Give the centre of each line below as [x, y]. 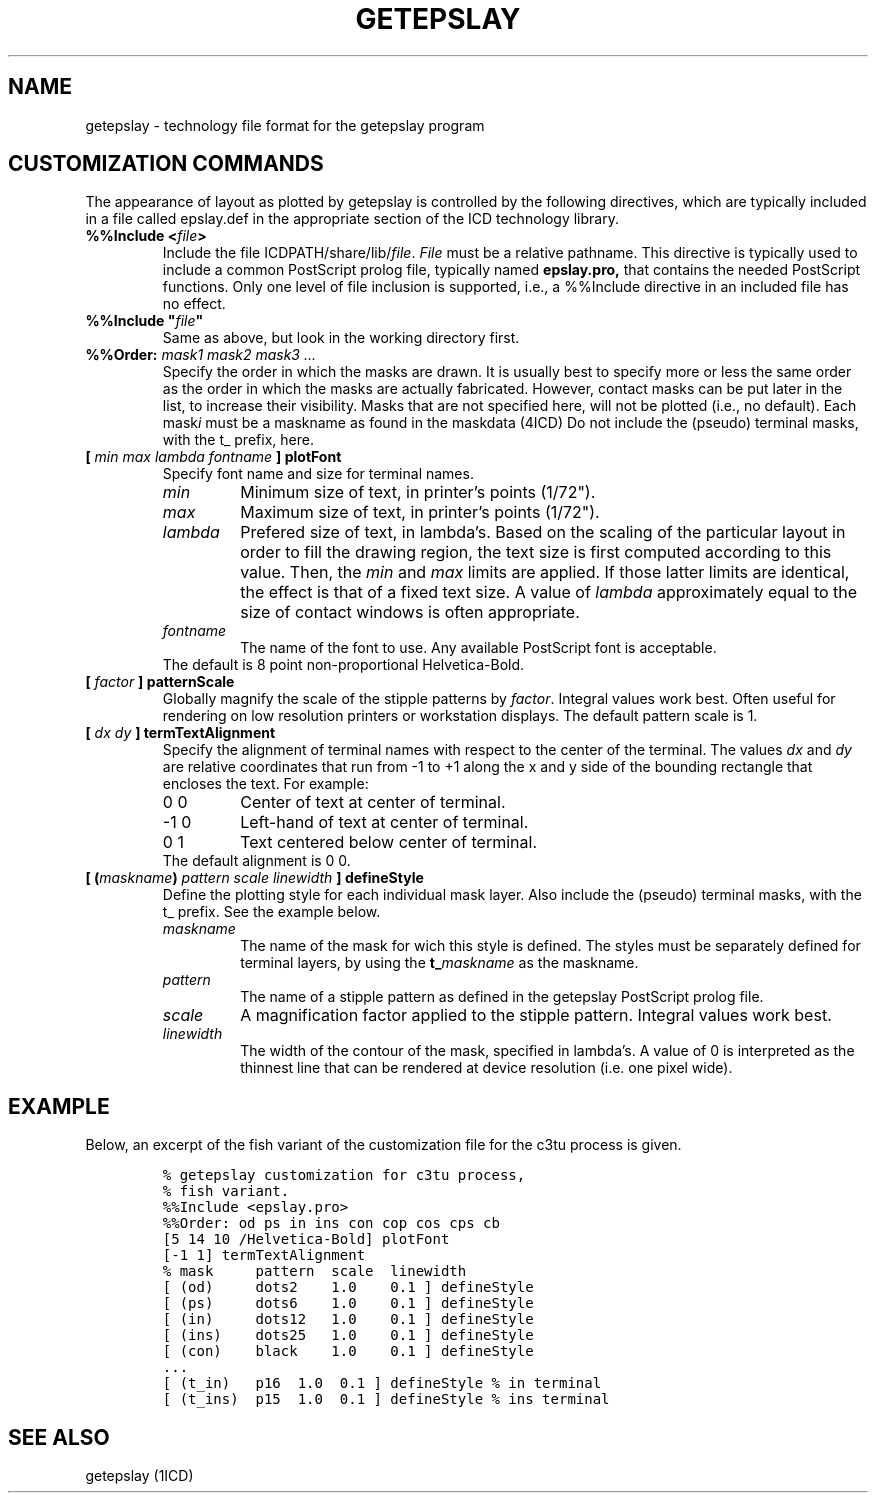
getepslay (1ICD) [139, 1476]
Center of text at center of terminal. [373, 802]
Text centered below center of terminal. [388, 842]
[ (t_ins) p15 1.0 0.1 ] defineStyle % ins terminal [386, 1399]
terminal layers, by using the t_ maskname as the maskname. [439, 963]
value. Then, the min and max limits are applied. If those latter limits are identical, [545, 572]
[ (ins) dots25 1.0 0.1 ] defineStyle [348, 1335]
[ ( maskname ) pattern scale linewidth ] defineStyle [254, 878]
